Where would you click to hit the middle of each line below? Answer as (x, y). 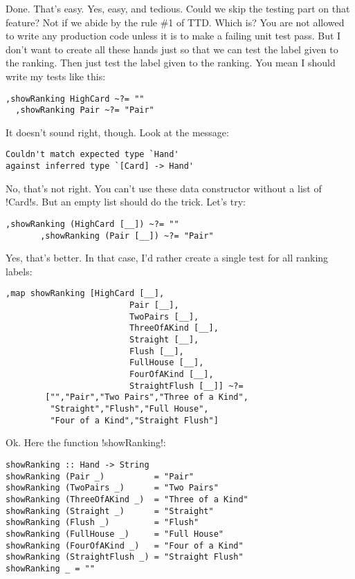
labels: (19, 271)
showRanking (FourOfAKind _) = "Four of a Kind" (125, 545)
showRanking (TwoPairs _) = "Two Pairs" (112, 488)
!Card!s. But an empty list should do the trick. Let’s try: (126, 202)
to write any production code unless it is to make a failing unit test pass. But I (173, 36)
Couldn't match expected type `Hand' (92, 155)
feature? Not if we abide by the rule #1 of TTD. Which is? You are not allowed (175, 22)
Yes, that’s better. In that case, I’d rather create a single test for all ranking (167, 258)
